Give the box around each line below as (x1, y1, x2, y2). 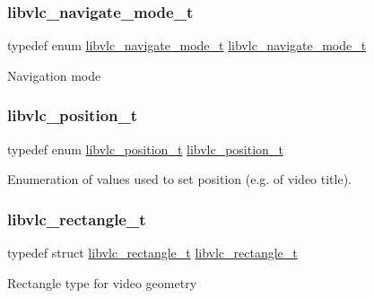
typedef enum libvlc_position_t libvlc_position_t (7, 139, 283, 158)
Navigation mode (7, 66, 101, 84)
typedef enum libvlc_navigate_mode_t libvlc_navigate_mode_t (7, 36, 367, 55)
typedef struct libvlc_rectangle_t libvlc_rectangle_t (7, 243, 298, 262)
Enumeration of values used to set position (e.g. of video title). (7, 170, 352, 188)
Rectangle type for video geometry (7, 273, 197, 292)
